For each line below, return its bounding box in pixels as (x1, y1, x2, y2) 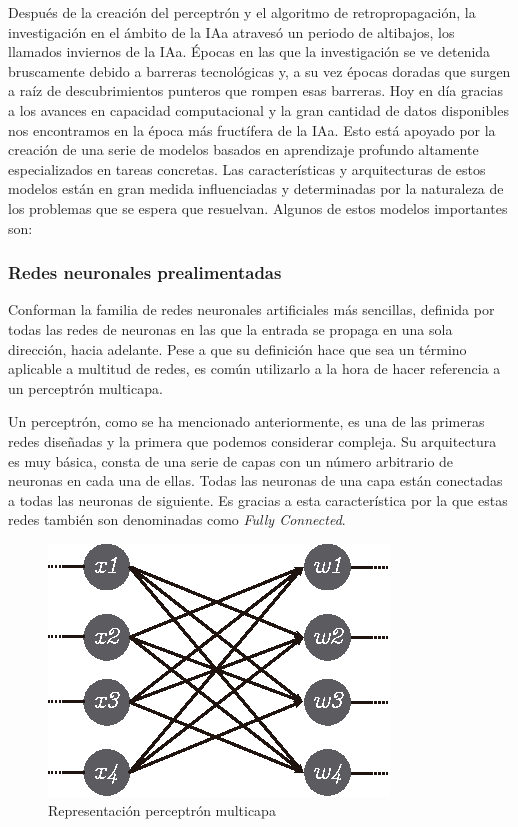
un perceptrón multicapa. (8, 377, 163, 398)
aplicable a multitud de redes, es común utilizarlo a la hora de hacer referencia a (8, 358, 501, 379)
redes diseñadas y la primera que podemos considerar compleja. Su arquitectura (8, 430, 497, 451)
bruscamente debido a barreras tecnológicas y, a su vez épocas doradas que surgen (8, 60, 511, 81)
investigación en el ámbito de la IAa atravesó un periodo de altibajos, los (8, 21, 455, 42)
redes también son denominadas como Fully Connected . (8, 509, 346, 530)
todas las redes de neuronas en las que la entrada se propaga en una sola (8, 318, 453, 339)
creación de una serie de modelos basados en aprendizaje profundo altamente (8, 139, 479, 160)
